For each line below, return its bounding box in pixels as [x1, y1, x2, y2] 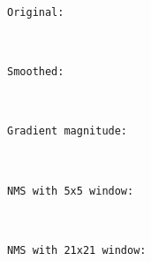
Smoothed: [7, 65, 64, 79]
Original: [7, 6, 64, 19]
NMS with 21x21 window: [7, 243, 147, 257]
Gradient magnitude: [7, 125, 128, 138]
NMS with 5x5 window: [7, 184, 134, 197]
